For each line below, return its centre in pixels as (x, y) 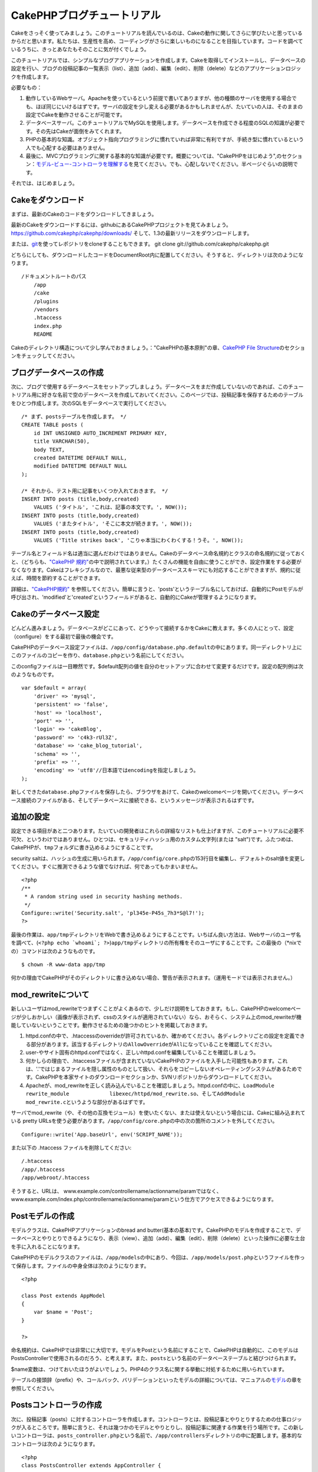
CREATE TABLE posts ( (52, 425)
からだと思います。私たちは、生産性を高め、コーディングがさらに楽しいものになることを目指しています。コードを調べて (157, 41)
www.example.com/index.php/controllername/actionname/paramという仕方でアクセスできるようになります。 (144, 1199)
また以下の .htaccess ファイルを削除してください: (71, 1148)
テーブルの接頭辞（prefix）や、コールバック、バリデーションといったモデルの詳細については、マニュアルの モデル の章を (157, 1380)
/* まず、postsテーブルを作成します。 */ (74, 417)
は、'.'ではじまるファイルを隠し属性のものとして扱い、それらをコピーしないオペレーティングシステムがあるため (161, 1069)
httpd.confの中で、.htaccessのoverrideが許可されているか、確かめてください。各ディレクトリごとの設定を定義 (160, 1036)
